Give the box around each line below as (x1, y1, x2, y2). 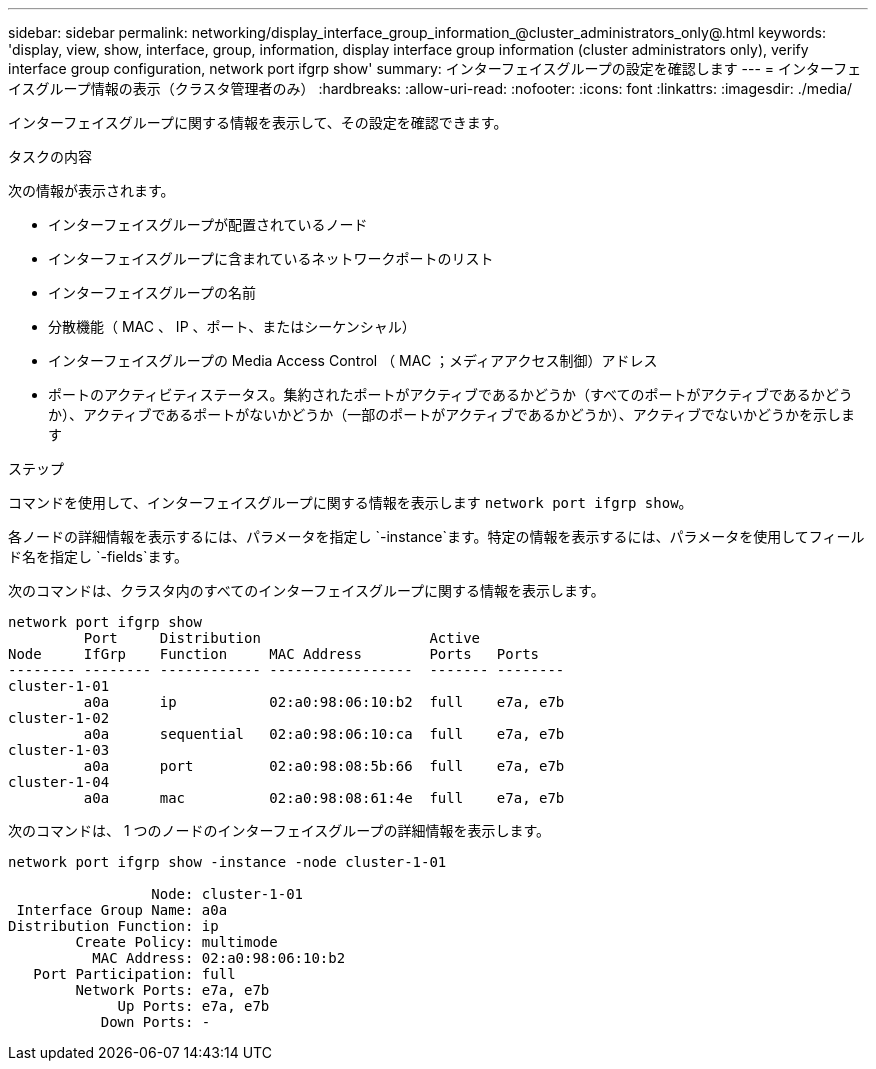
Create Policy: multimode (75, 934, 278, 950)
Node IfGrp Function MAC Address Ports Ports (8, 646, 540, 662)
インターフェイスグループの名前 (48, 284, 256, 301)
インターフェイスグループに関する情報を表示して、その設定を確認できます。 (8, 114, 508, 131)
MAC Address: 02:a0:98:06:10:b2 (92, 950, 346, 966)
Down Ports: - (100, 1014, 211, 1030)
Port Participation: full (33, 966, 236, 982)
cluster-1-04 (8, 774, 110, 790)
